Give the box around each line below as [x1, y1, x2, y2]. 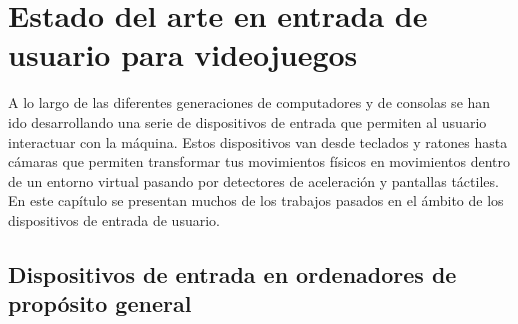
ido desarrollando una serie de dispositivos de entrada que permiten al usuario [8, 111, 487, 132]
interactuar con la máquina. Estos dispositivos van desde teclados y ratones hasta [8, 131, 508, 152]
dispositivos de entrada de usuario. [8, 209, 220, 230]
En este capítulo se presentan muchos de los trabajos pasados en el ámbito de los [8, 190, 504, 211]
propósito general [8, 288, 192, 319]
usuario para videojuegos [8, 34, 358, 75]
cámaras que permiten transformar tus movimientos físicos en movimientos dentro [8, 151, 511, 172]
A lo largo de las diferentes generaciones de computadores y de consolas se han [8, 92, 491, 113]
